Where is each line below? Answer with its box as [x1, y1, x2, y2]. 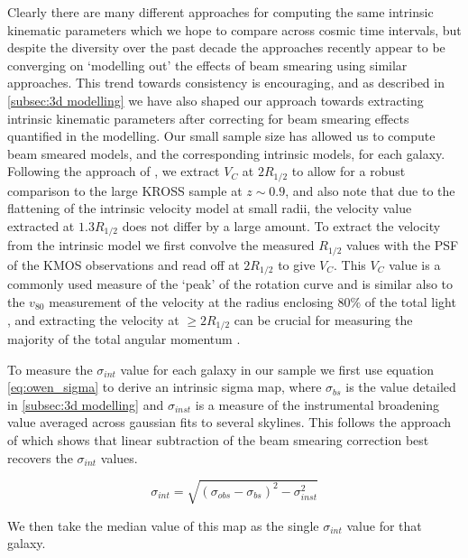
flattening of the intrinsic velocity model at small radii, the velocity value [7, 199, 412, 218]
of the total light [364, 292, 456, 311]
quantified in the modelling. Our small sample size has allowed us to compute [7, 126, 436, 145]
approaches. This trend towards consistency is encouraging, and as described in [7, 73, 445, 92]
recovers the [7, 448, 73, 467]
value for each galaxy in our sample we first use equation [120, 359, 435, 378]
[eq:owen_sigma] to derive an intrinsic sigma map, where [7, 377, 322, 396]
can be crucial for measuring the [234, 310, 413, 329]
